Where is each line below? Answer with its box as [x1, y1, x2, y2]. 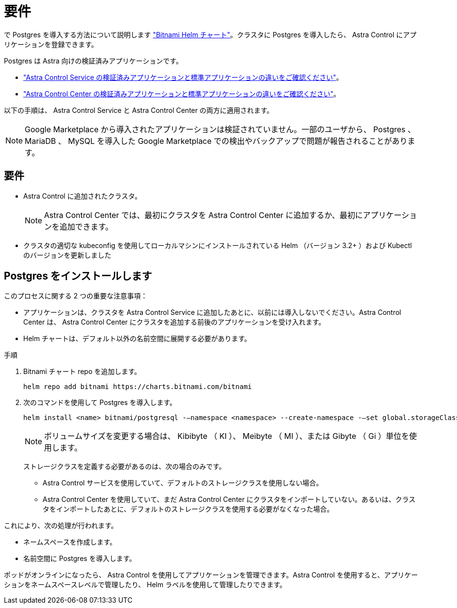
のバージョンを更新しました [23, 250, 111, 259]
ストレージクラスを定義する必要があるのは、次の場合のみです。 [23, 462, 226, 471]
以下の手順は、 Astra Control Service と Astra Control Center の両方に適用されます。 [4, 106, 274, 114]
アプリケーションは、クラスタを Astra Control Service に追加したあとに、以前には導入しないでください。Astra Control [23, 308, 401, 317]
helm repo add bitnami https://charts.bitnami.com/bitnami [23, 383, 252, 391]
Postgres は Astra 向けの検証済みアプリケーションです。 [4, 56, 183, 65]
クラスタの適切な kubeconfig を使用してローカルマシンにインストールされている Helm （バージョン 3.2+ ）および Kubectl [23, 241, 412, 249]
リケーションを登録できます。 [4, 40, 98, 48]
